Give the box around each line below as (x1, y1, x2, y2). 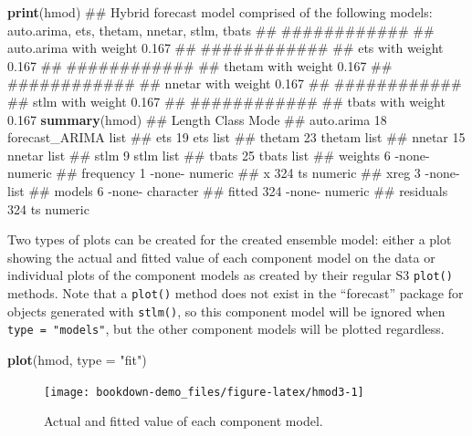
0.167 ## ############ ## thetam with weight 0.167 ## (7, 56, 393, 75)
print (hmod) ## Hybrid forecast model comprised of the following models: (7, 3, 433, 21)
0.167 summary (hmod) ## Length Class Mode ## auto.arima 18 (7, 109, 387, 129)
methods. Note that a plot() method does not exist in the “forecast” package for (7, 283, 464, 302)
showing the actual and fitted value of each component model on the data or (7, 247, 435, 266)
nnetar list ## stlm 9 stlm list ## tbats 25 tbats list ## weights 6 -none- (7, 145, 430, 164)
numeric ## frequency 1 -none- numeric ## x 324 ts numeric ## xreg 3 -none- (7, 163, 460, 182)
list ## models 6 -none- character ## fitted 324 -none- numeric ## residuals (7, 181, 448, 200)
